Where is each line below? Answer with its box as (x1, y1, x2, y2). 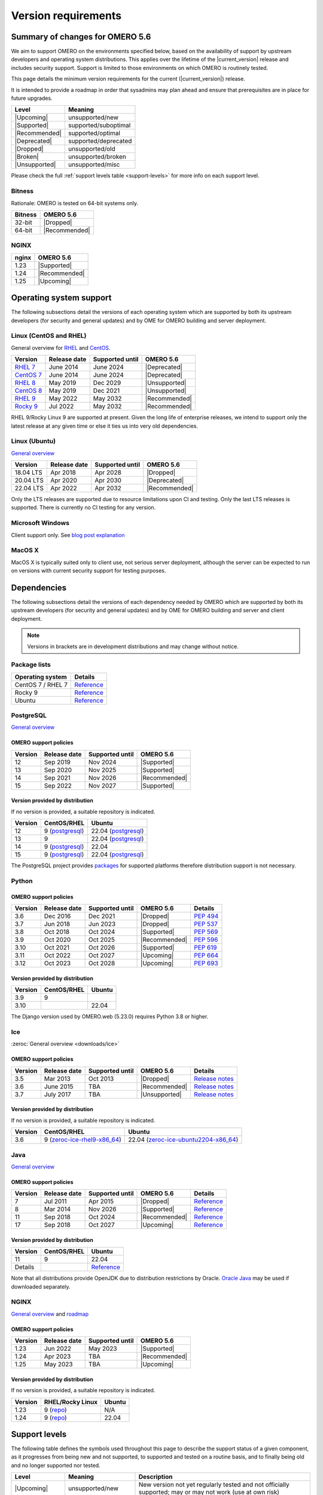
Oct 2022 (44, 951, 71, 960)
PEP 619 (194, 944, 217, 952)
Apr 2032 (95, 484, 122, 493)
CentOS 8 (14, 386, 42, 395)
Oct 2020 (44, 936, 71, 944)
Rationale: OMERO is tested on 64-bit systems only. (11, 199, 139, 206)
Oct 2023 (44, 959, 71, 968)
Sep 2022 (44, 781, 72, 789)
